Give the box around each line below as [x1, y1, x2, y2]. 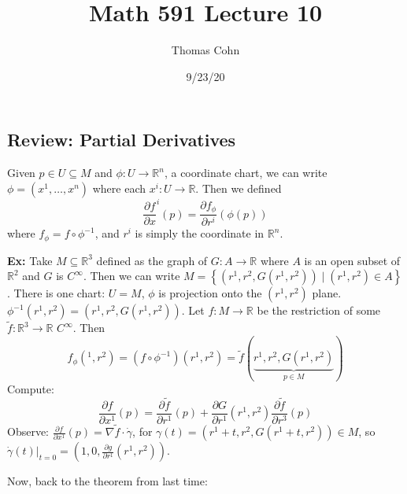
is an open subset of [304, 252, 401, 268]
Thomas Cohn [171, 42, 240, 58]
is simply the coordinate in [135, 225, 265, 241]
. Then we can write [83, 267, 180, 284]
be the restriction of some [257, 302, 381, 319]
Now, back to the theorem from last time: [7, 473, 208, 489]
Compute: [7, 380, 54, 396]
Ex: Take [7, 252, 53, 268]
